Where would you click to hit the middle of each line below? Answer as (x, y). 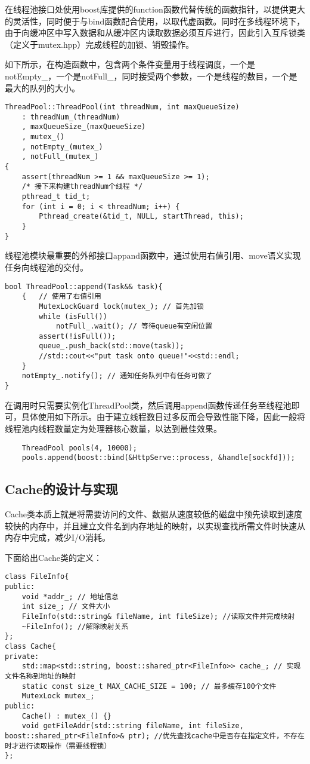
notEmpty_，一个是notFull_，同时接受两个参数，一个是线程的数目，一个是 (151, 76)
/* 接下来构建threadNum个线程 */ (82, 187)
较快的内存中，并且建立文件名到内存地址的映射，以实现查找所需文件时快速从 (155, 525)
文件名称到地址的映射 (40, 676)
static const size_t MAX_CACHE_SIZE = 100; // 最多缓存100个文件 (149, 686)
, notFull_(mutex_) (60, 157)
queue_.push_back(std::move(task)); (111, 346)
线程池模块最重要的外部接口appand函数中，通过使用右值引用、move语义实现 (153, 255)
